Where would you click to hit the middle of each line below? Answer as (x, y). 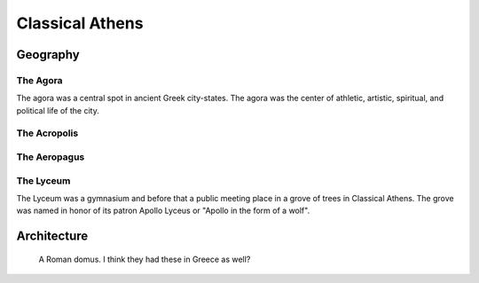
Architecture (52, 236)
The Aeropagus (51, 157)
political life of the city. (58, 110)
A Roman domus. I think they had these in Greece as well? (145, 259)
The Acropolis (47, 133)
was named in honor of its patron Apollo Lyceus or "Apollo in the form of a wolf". (163, 211)
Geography (48, 55)
